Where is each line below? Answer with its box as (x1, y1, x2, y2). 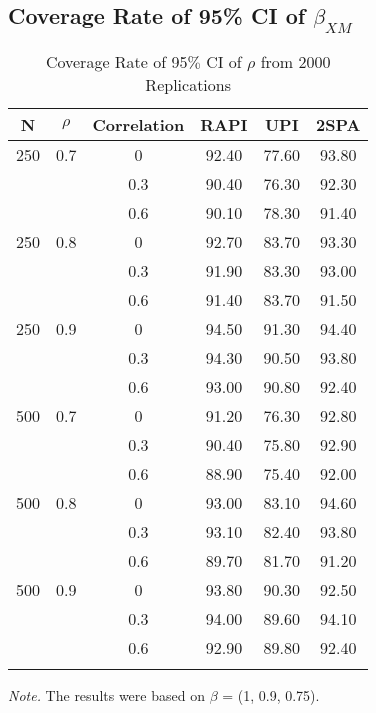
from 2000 (260, 50, 331, 73)
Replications (145, 73, 232, 96)
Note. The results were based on (8, 685, 205, 705)
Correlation (92, 113, 185, 136)
